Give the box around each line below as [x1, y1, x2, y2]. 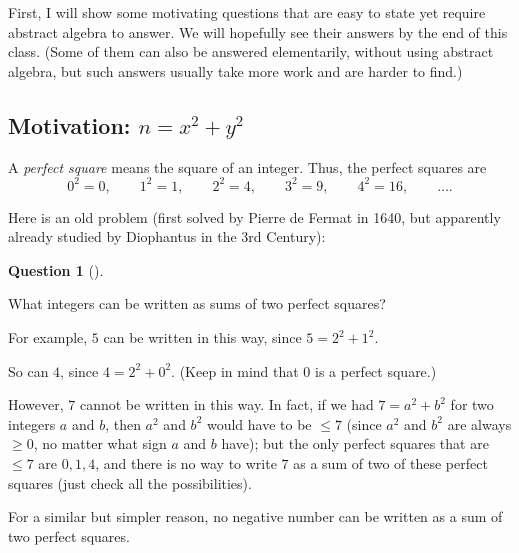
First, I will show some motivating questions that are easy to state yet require [8, 2, 486, 22]
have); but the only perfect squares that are [221, 433, 489, 454]
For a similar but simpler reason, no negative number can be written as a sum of [8, 506, 503, 527]
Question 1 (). [8, 259, 104, 280]
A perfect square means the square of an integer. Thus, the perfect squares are [8, 156, 487, 177]
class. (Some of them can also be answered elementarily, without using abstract [8, 41, 494, 62]
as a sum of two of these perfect [293, 453, 488, 474]
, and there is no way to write [95, 453, 277, 474]
